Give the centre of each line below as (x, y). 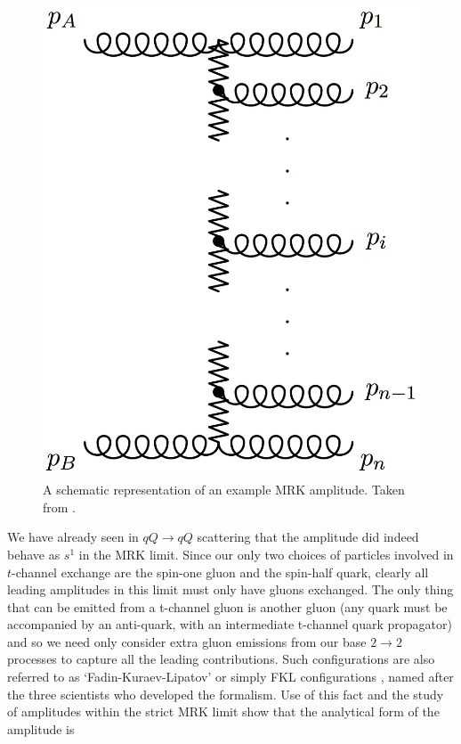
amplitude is (41, 728)
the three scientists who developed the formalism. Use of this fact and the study (226, 694)
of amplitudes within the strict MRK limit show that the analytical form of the (223, 711)
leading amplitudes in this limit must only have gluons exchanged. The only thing (230, 589)
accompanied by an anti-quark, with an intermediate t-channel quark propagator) (230, 624)
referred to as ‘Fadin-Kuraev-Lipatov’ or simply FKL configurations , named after (230, 677)
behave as (34, 554)
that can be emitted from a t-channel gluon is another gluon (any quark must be (227, 606)
